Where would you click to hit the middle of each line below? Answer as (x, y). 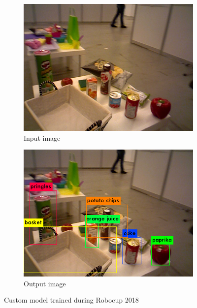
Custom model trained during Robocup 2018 (71, 300)
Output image (45, 283)
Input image (42, 138)
